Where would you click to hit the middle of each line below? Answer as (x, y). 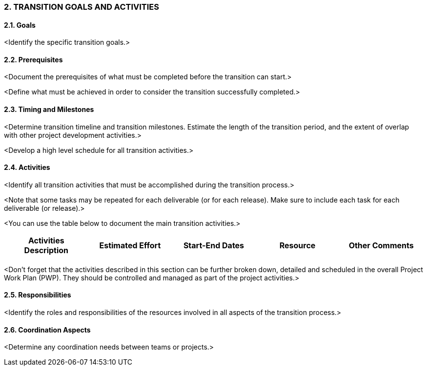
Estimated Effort (130, 245)
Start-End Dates (214, 245)
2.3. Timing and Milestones (49, 110)
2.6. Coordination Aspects (47, 330)
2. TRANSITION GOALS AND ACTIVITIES (81, 7)
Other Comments (381, 245)
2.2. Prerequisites (33, 59)
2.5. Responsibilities (38, 295)
